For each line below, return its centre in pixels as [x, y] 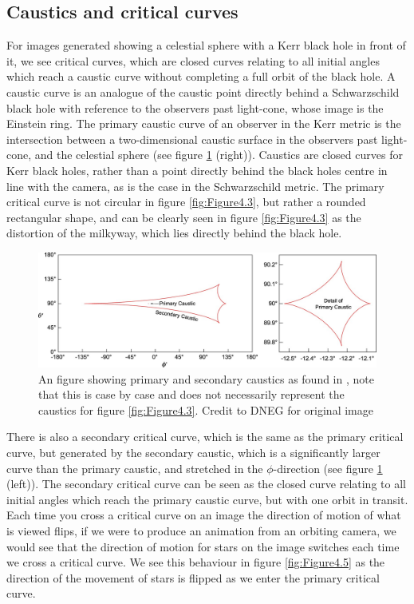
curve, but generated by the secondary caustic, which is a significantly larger [193, 452]
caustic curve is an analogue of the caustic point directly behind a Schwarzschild [203, 91]
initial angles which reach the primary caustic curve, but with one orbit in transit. [207, 499]
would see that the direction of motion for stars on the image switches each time [203, 546]
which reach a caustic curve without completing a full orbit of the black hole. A [201, 76]
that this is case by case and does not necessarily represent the [191, 394]
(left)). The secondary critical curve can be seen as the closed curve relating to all [206, 484]
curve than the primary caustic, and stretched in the [135, 468]
